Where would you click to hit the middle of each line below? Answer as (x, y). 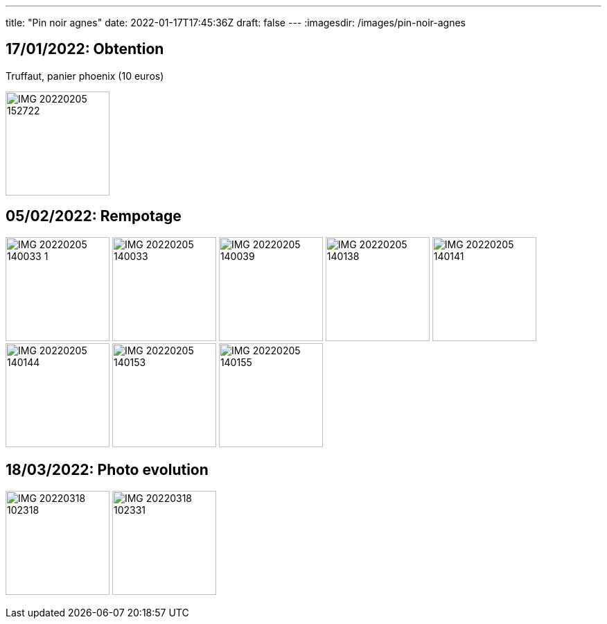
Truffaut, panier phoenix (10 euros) (85, 76)
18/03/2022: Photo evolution (107, 470)
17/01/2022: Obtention (85, 49)
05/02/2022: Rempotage (94, 216)
